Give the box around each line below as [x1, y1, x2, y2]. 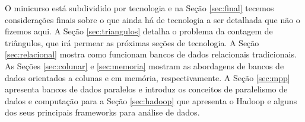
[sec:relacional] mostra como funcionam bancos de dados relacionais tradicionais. [5, 48, 297, 60]
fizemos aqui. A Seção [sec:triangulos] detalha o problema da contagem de [5, 25, 273, 37]
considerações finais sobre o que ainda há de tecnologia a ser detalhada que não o [5, 13, 300, 25]
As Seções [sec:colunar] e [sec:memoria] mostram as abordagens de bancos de [5, 59, 284, 72]
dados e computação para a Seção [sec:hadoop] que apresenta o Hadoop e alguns [5, 94, 297, 107]
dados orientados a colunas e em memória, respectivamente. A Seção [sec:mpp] [5, 71, 290, 84]
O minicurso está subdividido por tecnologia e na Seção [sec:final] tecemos [5, 2, 274, 14]
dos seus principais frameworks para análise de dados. [5, 106, 200, 118]
